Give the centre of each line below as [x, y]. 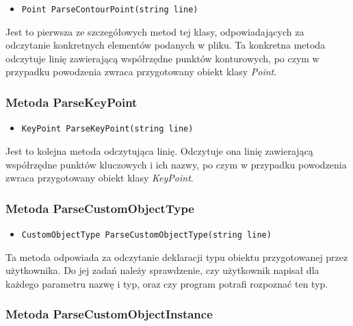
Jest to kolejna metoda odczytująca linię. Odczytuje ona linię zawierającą [159, 150]
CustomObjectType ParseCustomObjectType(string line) [146, 235]
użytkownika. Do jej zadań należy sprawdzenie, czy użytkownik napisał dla [162, 270]
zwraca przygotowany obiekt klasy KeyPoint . [100, 178]
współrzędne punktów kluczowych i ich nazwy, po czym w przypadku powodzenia [176, 164]
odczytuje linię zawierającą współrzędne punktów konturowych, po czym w [162, 58]
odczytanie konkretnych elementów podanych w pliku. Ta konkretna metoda [166, 45]
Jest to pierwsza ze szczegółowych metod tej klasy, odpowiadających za [155, 31]
